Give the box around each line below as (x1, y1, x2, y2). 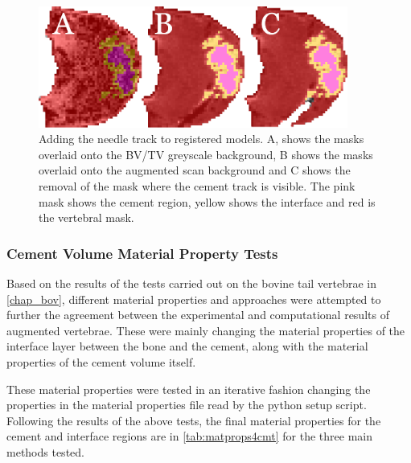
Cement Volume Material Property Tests (6, 243, 278, 263)
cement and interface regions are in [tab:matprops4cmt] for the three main (6, 428, 373, 445)
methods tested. (6, 444, 84, 461)
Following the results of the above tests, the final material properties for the (6, 412, 381, 428)
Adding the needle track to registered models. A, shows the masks (39, 130, 364, 147)
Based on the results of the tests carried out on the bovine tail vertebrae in (6, 275, 377, 292)
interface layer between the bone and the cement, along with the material (6, 338, 368, 354)
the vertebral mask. (39, 209, 134, 226)
